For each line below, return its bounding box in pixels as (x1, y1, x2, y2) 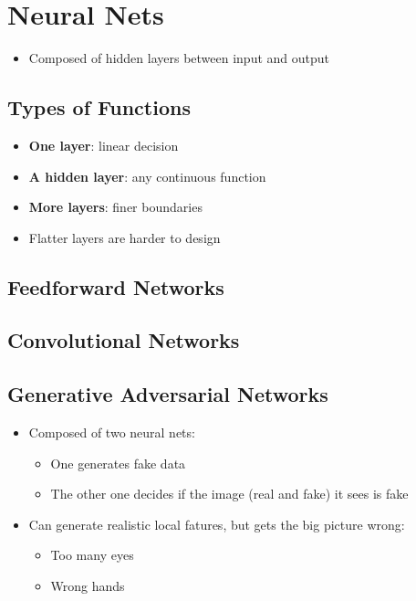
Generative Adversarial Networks (7, 380, 328, 408)
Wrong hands (50, 576, 125, 596)
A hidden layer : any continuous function (28, 166, 266, 185)
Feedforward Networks (7, 272, 224, 300)
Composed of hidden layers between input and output (28, 48, 330, 68)
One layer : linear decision (28, 135, 179, 154)
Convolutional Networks (7, 326, 240, 354)
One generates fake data (50, 453, 186, 472)
